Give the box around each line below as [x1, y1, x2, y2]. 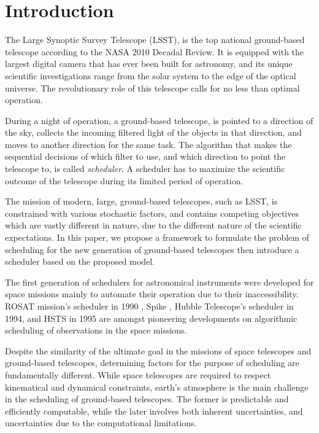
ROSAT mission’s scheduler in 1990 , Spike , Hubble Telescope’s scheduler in [5, 300, 294, 312]
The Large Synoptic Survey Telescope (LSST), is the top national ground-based [5, 33, 305, 46]
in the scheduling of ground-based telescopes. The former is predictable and [5, 392, 289, 405]
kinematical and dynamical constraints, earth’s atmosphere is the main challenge [5, 380, 309, 393]
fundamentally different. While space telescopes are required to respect [5, 368, 271, 381]
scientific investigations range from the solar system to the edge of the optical [5, 69, 296, 82]
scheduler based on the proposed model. [5, 255, 155, 268]
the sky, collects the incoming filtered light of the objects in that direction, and [5, 126, 302, 139]
